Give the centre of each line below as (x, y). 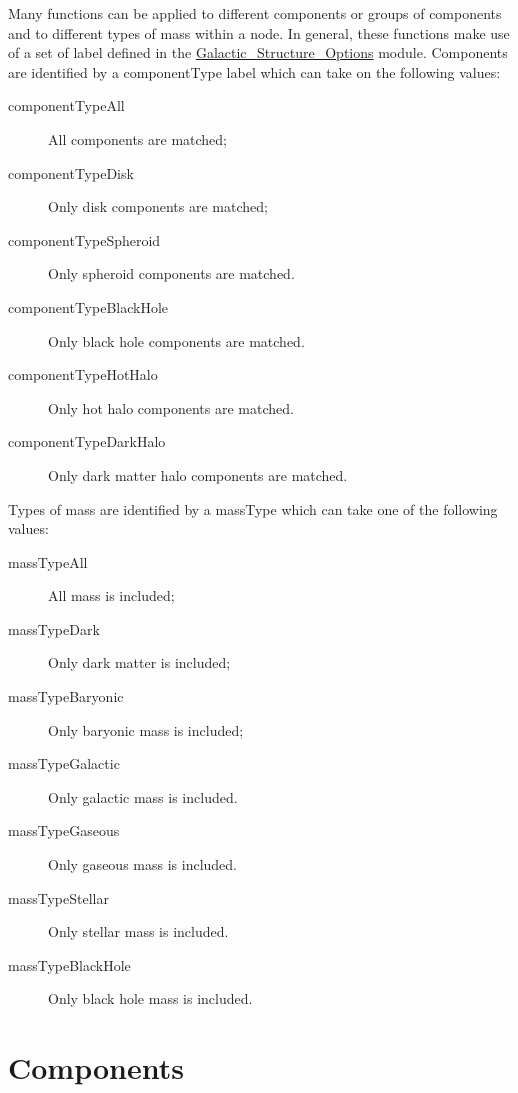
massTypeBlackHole (69, 964)
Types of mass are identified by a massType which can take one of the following (253, 508)
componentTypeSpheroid (84, 239)
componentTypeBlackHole (88, 306)
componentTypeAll (66, 105)
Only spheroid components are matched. (171, 273)
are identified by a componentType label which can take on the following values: (254, 71)
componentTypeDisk (71, 172)
